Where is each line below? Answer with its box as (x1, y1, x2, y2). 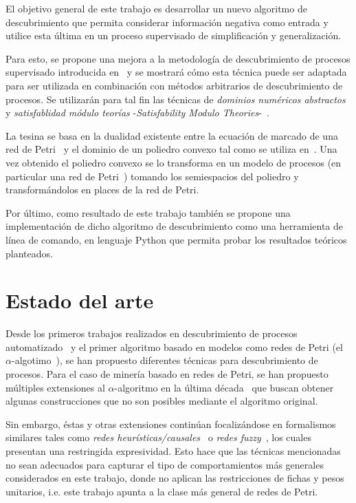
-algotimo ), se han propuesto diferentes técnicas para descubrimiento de (11, 353, 318, 367)
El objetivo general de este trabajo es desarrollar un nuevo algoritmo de (5, 1, 307, 15)
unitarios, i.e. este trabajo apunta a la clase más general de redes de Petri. (5, 484, 318, 498)
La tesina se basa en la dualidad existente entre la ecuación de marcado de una (5, 128, 338, 142)
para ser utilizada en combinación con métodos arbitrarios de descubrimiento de (5, 78, 343, 92)
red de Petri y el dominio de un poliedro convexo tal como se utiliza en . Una (5, 142, 337, 156)
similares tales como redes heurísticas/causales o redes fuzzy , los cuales (5, 430, 311, 445)
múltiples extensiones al (5, 380, 105, 394)
